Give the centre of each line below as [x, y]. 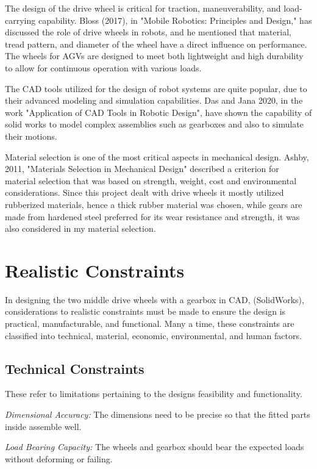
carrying [20, 20]
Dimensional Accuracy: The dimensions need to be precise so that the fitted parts [158, 414]
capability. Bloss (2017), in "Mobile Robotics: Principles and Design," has [175, 20]
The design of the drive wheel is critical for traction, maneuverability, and [143, 8]
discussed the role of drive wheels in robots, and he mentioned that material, [148, 32]
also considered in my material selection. [80, 228]
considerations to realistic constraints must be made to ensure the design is [145, 311]
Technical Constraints [75, 368]
